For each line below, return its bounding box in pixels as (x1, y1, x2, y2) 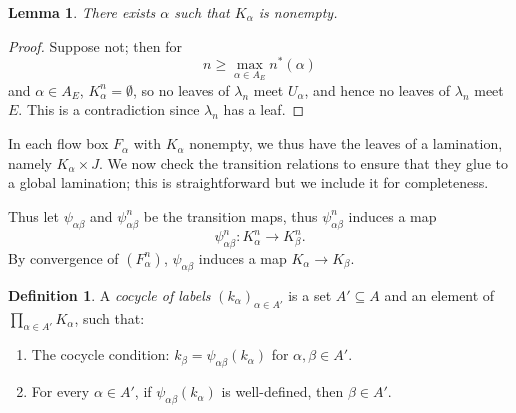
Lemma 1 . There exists (8, 2, 156, 22)
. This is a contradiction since (18, 99, 200, 120)
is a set (288, 284, 332, 305)
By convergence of (8, 247, 119, 268)
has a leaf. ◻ (223, 99, 305, 120)
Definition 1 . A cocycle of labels (8, 284, 211, 305)
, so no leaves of (132, 79, 230, 100)
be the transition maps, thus (143, 205, 318, 226)
